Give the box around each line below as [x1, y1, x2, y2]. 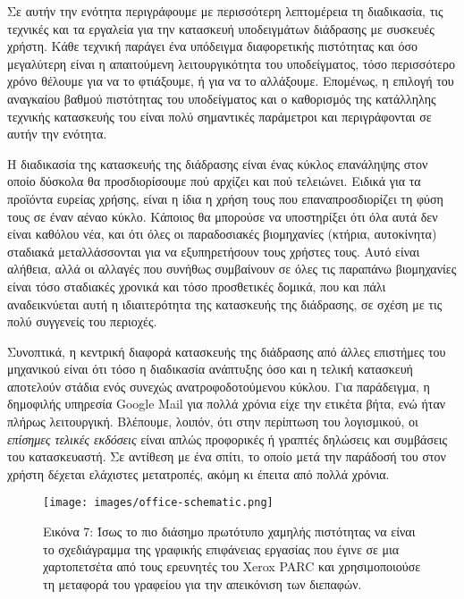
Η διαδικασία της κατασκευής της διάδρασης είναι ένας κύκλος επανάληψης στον [7, 154, 428, 173]
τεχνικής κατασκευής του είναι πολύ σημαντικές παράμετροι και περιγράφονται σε [7, 106, 432, 125]
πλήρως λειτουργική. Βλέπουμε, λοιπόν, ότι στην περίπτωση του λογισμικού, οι [7, 412, 418, 431]
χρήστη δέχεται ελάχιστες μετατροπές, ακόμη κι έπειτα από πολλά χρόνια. [7, 464, 390, 483]
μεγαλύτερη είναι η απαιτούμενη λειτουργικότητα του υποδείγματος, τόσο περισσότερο [7, 54, 455, 72]
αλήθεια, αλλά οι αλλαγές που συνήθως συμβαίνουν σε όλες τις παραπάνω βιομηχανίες [7, 259, 457, 278]
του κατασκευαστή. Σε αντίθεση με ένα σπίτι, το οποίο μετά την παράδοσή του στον [7, 447, 446, 466]
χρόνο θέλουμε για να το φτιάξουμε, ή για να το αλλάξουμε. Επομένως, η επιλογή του [7, 72, 454, 90]
